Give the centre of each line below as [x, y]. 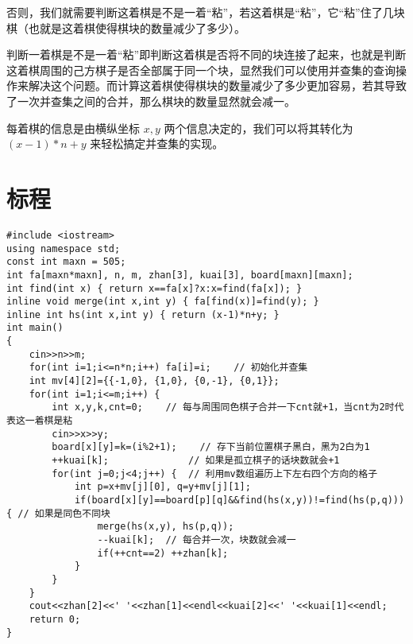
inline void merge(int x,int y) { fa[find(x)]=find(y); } [163, 302]
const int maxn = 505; [66, 262]
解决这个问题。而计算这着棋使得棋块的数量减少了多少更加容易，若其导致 [217, 85]
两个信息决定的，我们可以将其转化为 [259, 128]
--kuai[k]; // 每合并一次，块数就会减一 [197, 539]
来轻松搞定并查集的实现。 [157, 144]
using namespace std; [64, 248]
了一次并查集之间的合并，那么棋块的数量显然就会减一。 [151, 101]
